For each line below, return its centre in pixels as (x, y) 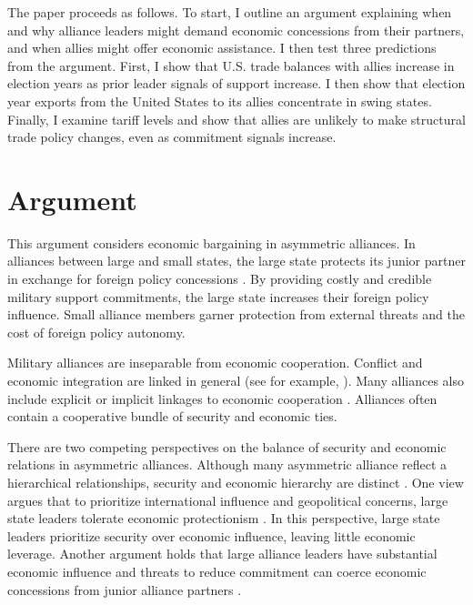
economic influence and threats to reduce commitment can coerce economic (217, 571)
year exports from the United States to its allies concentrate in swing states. (220, 101)
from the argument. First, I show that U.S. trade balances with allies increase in (231, 65)
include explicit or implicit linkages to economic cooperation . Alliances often (222, 398)
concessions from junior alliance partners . (125, 589)
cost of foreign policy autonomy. (96, 332)
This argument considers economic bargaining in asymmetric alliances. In (211, 242)
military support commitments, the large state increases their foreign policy (218, 296)
